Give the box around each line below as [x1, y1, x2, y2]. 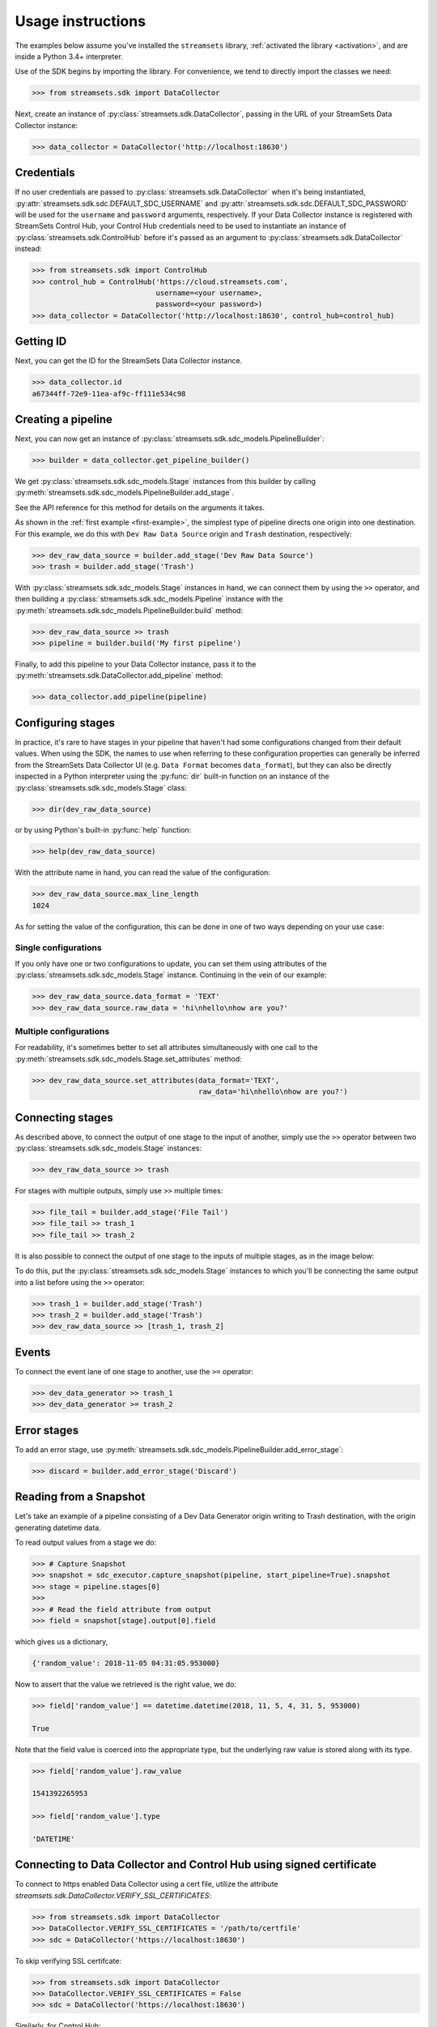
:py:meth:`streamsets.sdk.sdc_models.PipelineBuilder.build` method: [15, 605, 244, 615]
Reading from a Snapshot [15, 1490, 146, 1504]
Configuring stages [15, 716, 115, 730]
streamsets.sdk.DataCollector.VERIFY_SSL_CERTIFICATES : [15, 1890, 212, 1901]
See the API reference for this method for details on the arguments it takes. [15, 503, 265, 512]
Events [15, 1345, 51, 1359]
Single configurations [15, 941, 102, 953]
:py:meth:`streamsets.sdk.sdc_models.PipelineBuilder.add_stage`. [15, 487, 234, 498]
